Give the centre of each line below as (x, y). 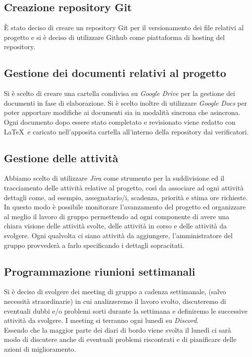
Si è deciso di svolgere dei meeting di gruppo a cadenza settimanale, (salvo (115, 291)
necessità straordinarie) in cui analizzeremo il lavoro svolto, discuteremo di (115, 301)
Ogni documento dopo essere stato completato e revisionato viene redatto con (120, 122)
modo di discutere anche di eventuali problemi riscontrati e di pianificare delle (120, 339)
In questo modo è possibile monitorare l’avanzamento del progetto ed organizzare (125, 207)
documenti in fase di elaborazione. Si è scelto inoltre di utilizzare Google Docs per (126, 103)
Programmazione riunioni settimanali (100, 271)
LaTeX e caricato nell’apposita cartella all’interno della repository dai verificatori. (126, 131)
